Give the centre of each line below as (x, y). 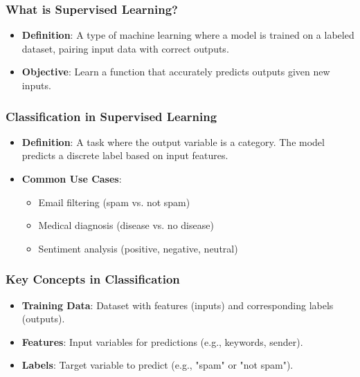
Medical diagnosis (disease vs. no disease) (126, 225)
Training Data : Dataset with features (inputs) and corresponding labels (178, 305)
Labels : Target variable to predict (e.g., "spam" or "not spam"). (157, 365)
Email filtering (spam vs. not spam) (114, 202)
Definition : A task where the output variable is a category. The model (173, 141)
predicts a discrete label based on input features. (125, 155)
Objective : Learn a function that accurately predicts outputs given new (176, 72)
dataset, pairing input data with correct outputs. (125, 48)
